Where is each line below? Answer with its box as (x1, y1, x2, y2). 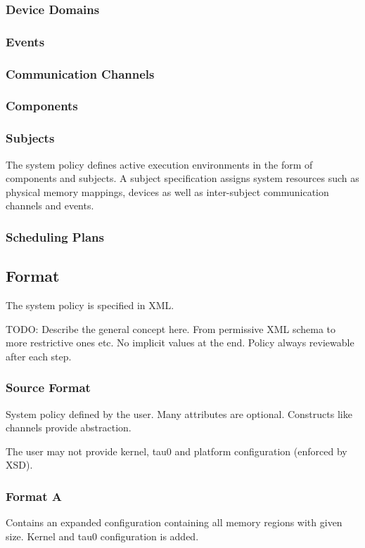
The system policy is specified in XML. (6, 298, 174, 313)
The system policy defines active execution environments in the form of (6, 157, 313, 171)
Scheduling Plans (6, 228, 104, 245)
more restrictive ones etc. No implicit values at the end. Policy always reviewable (6, 335, 354, 350)
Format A (6, 487, 63, 504)
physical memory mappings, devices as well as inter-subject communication (6, 184, 329, 199)
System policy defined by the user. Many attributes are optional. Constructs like (6, 406, 352, 421)
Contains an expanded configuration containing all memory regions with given (6, 515, 342, 530)
